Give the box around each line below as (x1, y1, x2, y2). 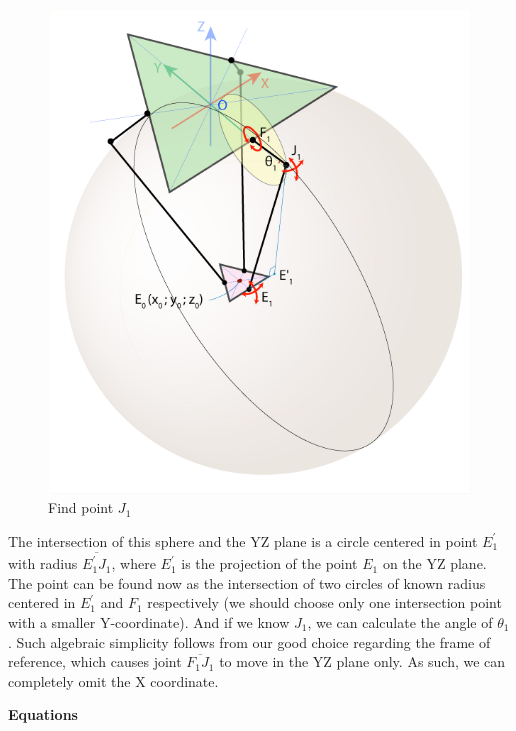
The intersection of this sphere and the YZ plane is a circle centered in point (8, 530, 478, 551)
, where (111, 553, 156, 574)
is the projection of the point (181, 553, 358, 574)
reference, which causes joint (8, 651, 182, 672)
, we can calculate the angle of (307, 611, 493, 632)
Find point (48, 497, 114, 518)
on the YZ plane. (382, 553, 487, 574)
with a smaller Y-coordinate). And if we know (8, 611, 290, 632)
